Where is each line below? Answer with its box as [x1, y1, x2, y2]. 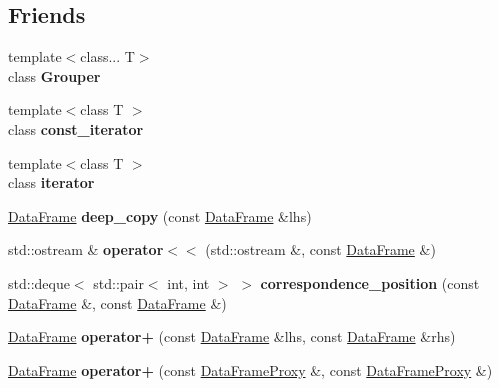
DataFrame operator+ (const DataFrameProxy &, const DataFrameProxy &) [8, 359, 493, 380]
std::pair [93, 272, 144, 293]
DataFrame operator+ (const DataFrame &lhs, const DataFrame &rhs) [8, 326, 456, 347]
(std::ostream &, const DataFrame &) [205, 239, 436, 260]
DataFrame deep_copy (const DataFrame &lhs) [8, 205, 312, 226]
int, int [167, 272, 210, 293]
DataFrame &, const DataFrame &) [8, 292, 227, 313]
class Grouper [8, 65, 101, 86]
